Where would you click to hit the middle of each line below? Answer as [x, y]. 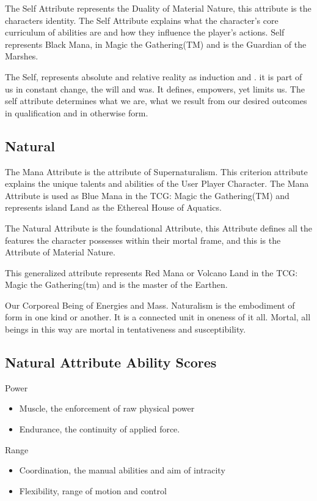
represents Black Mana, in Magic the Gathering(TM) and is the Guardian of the [156, 44]
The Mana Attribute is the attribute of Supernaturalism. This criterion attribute [156, 171]
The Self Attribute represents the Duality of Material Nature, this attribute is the [158, 8]
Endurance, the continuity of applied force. [100, 429]
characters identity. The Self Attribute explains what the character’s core [142, 20]
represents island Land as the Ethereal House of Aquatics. [113, 207]
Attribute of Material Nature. [60, 252]
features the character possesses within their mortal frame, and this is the [143, 240]
